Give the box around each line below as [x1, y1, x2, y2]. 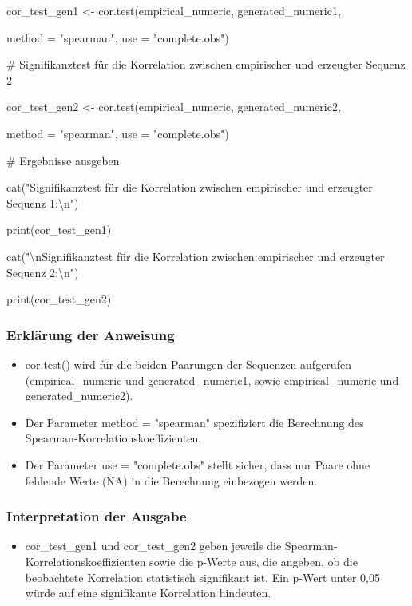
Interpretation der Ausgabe [6, 506, 187, 526]
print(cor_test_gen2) [6, 291, 112, 307]
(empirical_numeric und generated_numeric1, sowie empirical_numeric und [25, 371, 399, 388]
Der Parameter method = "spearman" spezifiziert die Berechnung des [25, 414, 364, 430]
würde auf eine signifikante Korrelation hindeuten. [25, 584, 271, 601]
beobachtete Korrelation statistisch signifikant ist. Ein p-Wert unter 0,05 [25, 568, 380, 585]
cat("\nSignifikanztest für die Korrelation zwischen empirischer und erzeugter [6, 248, 385, 264]
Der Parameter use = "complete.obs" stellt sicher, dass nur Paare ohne [25, 456, 370, 473]
